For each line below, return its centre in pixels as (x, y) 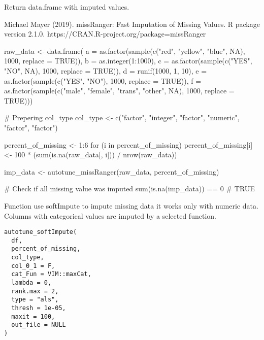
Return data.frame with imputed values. (67, 7)
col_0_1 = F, (33, 266)
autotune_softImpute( (41, 232)
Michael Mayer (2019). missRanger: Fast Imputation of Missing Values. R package (132, 24)
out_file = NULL (39, 325)
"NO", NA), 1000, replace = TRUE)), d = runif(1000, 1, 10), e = (106, 70)
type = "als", (35, 300)
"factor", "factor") (31, 127)
